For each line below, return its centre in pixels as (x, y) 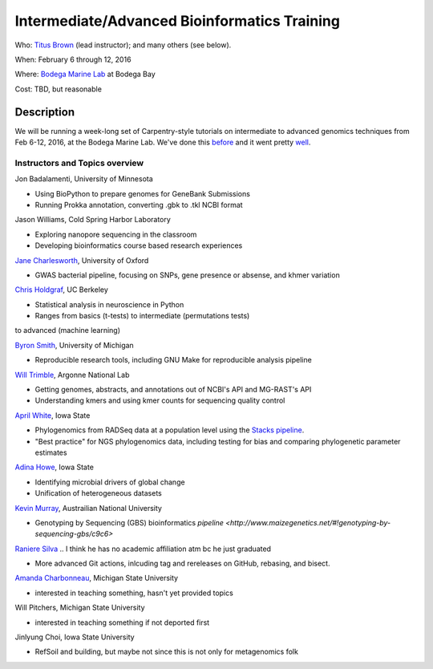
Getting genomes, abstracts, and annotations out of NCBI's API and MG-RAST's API (173, 390)
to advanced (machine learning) (67, 330)
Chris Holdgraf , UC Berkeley (61, 290)
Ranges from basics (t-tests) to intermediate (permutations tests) (142, 316)
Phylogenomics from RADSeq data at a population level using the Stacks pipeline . (170, 430)
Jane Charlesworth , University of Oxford (82, 260)
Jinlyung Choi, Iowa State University (75, 637)
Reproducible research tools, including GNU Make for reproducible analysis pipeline (173, 360)
